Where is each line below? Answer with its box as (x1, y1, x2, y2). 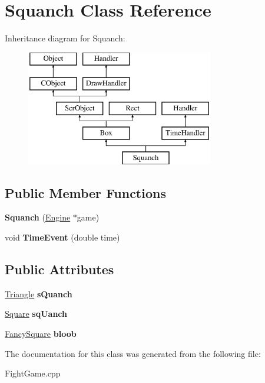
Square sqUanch (5, 307, 68, 320)
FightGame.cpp (5, 367, 61, 379)
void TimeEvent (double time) (5, 231, 120, 244)
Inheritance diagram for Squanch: (5, 32, 125, 44)
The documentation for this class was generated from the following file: (5, 347, 261, 359)
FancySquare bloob (5, 327, 77, 340)
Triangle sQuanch (5, 287, 72, 300)
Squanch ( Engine (5, 211, 71, 223)
